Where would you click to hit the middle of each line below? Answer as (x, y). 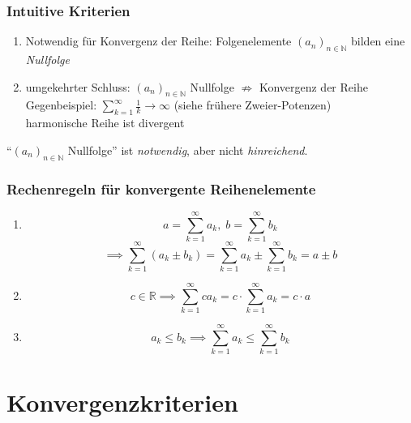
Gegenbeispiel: (61, 105)
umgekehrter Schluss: (78, 86)
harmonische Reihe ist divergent (105, 123)
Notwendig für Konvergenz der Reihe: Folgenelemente (158, 41)
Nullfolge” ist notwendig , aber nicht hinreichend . (188, 150)
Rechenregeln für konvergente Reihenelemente (161, 188)
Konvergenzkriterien (122, 402)
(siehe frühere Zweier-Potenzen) (253, 105)
